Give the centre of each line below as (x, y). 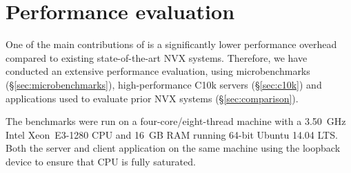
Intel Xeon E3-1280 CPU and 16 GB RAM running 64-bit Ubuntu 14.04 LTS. (172, 134)
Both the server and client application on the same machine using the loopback (173, 148)
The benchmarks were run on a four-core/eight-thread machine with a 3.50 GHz (176, 121)
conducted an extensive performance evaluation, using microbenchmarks (158, 71)
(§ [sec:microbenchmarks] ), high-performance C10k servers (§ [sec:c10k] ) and (164, 84)
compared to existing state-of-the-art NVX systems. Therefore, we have (157, 57)
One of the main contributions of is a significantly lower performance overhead (171, 44)
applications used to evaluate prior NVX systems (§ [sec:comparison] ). (152, 98)
